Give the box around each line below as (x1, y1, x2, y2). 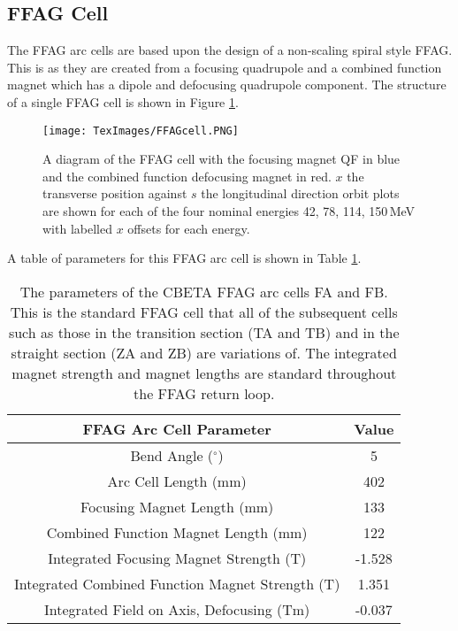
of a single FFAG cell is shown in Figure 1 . (7, 92, 239, 111)
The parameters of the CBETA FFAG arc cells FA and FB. (19, 281, 388, 302)
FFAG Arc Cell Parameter (82, 418, 271, 439)
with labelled (42, 219, 112, 237)
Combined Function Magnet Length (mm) (46, 521, 308, 543)
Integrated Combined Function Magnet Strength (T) (14, 573, 340, 594)
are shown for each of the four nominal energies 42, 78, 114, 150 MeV (42, 202, 416, 220)
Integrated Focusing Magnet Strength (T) (48, 547, 307, 568)
